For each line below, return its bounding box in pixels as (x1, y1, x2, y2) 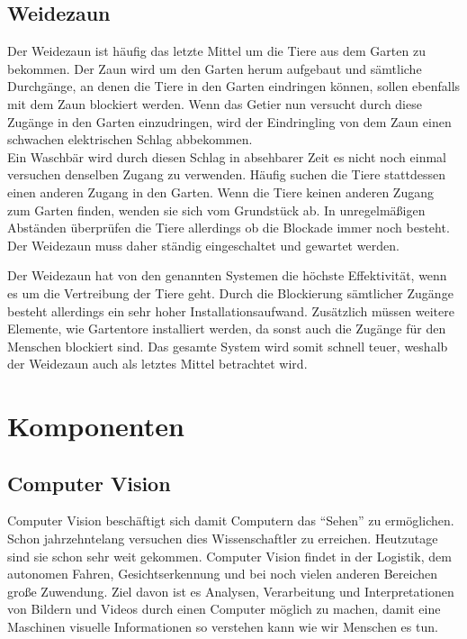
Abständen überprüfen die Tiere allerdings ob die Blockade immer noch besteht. (7, 218, 450, 237)
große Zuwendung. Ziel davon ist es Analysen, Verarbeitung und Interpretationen (7, 581, 454, 600)
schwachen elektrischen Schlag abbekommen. (7, 130, 253, 149)
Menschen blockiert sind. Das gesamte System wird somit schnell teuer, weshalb (7, 336, 448, 355)
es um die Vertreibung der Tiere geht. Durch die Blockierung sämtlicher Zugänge (7, 283, 454, 302)
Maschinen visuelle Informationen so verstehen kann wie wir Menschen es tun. (7, 617, 438, 636)
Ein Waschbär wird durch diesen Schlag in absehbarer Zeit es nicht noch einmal (7, 147, 446, 166)
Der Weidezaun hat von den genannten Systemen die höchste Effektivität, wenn (7, 266, 447, 285)
